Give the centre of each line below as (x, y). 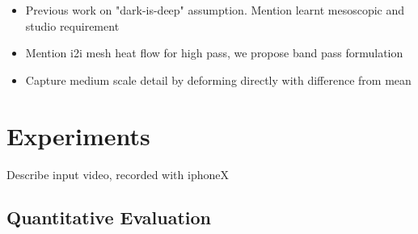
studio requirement (72, 25)
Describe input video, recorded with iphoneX (118, 174)
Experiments (78, 135)
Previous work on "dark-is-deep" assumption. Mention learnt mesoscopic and (215, 10)
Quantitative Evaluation (109, 217)
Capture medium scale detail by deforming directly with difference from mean (218, 79)
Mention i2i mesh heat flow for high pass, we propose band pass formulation (214, 53)
